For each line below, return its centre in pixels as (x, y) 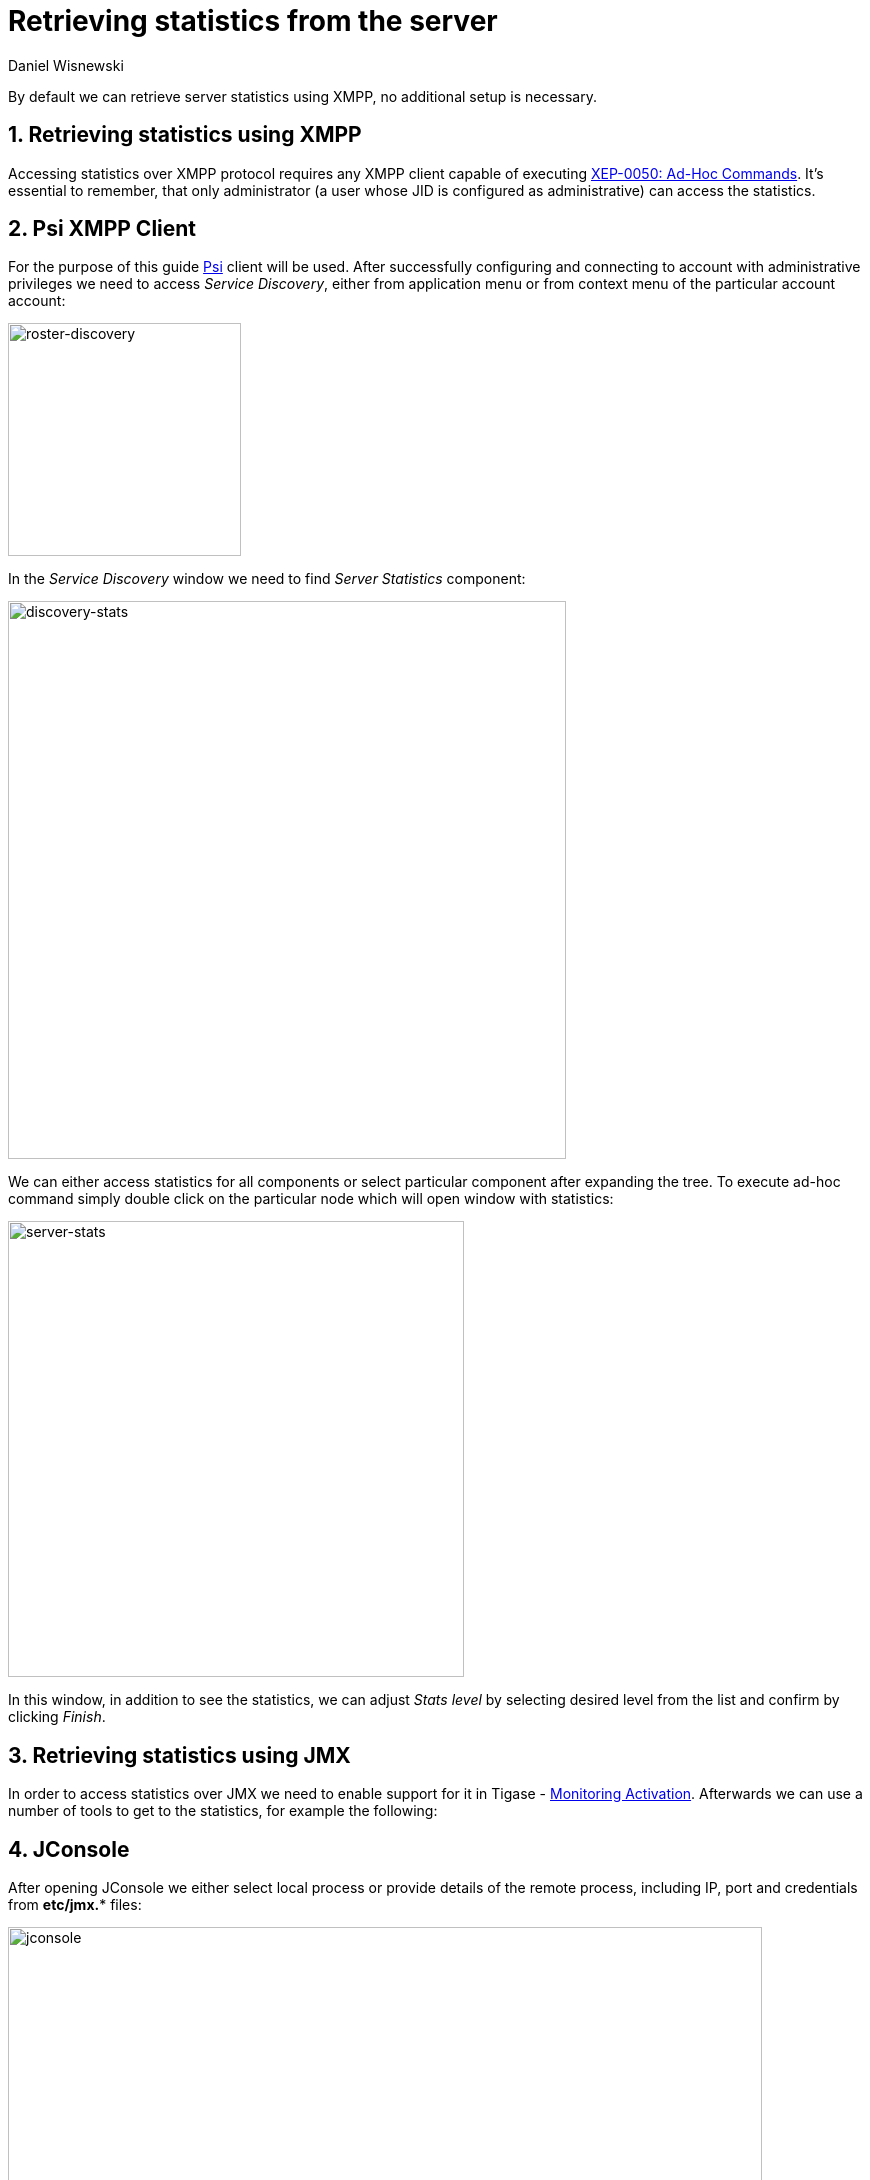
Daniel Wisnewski (66, 65)
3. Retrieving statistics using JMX (179, 1755)
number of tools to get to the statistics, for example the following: (223, 1811)
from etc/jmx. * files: (75, 1905)
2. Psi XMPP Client (102, 229)
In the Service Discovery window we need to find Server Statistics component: (267, 579)
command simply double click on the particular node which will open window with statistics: (311, 1199)
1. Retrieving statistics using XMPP (185, 135)
